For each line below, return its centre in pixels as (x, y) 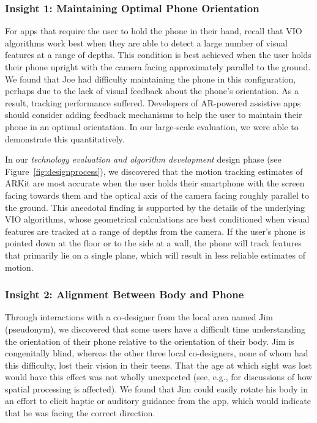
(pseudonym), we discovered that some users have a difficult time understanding (155, 329)
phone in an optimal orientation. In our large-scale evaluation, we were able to (152, 126)
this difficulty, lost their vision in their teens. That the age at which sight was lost (158, 365)
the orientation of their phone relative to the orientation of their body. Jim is (150, 341)
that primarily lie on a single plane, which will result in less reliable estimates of (155, 255)
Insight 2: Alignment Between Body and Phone (125, 294)
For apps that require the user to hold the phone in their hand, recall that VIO (154, 31)
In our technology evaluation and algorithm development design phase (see (143, 159)
